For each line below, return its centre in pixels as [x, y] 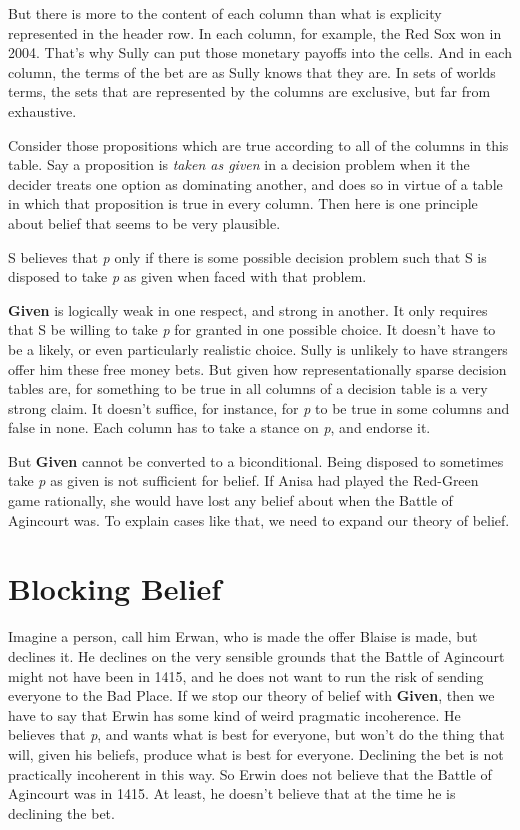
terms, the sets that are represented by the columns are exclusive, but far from [249, 91]
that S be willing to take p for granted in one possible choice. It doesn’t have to [252, 329]
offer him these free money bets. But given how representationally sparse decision [257, 368]
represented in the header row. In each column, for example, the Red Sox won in [255, 32]
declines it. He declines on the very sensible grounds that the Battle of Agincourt [256, 655]
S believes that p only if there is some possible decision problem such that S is [247, 256]
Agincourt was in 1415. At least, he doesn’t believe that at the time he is [232, 793]
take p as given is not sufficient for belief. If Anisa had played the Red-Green [243, 480]
